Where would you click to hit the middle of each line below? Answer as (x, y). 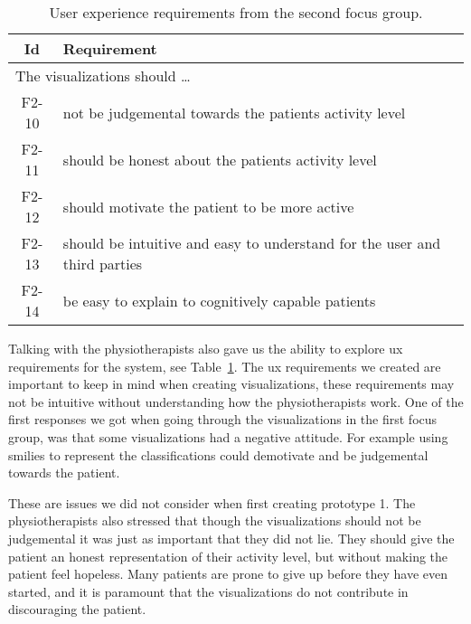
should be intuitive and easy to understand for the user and (252, 243)
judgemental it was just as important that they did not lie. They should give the (231, 538)
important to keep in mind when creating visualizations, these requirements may (231, 384)
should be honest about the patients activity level (220, 159)
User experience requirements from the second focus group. (236, 12)
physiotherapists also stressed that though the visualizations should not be (215, 520)
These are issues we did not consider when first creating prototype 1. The (212, 502)
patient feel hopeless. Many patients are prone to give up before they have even (228, 574)
